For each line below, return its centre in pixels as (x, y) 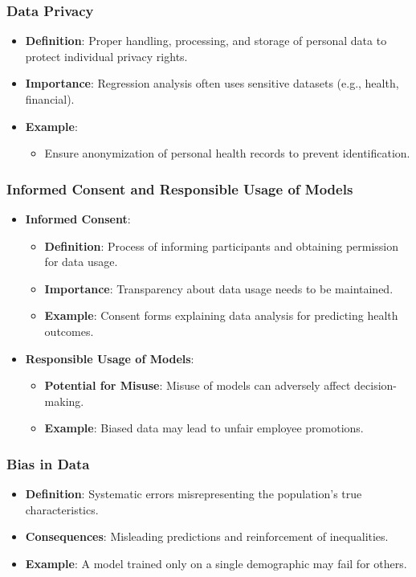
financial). (50, 99)
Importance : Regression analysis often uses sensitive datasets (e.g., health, (212, 83)
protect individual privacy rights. (106, 56)
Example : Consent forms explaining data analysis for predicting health (221, 315)
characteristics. (62, 509)
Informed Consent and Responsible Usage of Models (180, 188)
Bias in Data (48, 463)
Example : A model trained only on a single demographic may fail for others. (216, 563)
